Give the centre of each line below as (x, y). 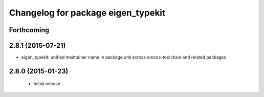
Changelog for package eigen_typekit (87, 13)
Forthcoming (29, 30)
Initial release (47, 84)
